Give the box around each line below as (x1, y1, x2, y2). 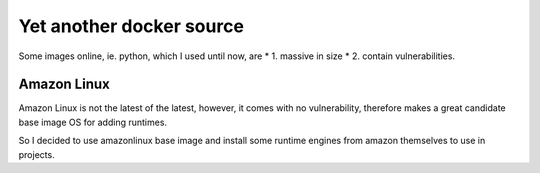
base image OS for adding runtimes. (18, 116, 168, 128)
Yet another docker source (18, 15, 245, 37)
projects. (18, 148, 55, 160)
